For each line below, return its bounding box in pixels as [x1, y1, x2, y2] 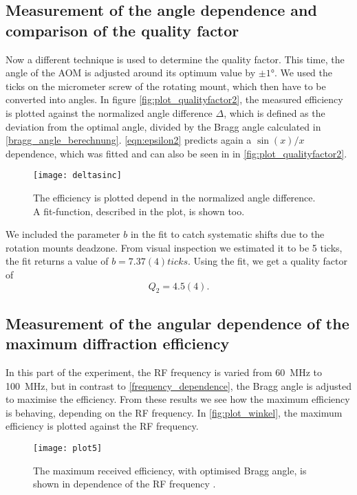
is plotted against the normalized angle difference [6, 105, 213, 120]
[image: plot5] [33, 443, 102, 453]
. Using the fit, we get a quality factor [188, 254, 347, 268]
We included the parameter [6, 227, 120, 241]
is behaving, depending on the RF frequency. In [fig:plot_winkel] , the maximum [6, 405, 343, 419]
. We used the [274, 65, 333, 80]
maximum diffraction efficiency [6, 333, 230, 354]
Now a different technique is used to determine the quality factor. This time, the [6, 52, 345, 66]
